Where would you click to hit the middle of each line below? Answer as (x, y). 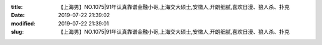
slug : (17, 32)
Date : (18, 15)
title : (17, 7)
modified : (23, 23)
